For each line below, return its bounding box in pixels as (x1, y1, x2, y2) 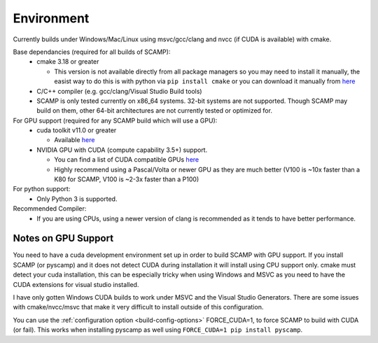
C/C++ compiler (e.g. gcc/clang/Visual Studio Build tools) (36, 87, 202, 95)
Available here (54, 136, 95, 144)
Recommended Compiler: (13, 204, 87, 213)
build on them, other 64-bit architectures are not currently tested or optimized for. (36, 106, 273, 115)
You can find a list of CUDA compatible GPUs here (54, 155, 199, 164)
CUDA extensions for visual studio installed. (13, 280, 139, 288)
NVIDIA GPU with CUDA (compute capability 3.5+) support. (36, 146, 208, 154)
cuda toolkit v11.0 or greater (36, 126, 117, 134)
